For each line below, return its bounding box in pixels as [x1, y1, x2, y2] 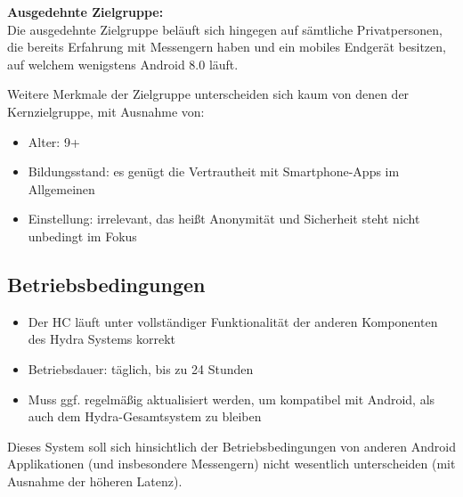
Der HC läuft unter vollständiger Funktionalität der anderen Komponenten [28, 312, 438, 330]
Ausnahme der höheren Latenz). [7, 471, 183, 490]
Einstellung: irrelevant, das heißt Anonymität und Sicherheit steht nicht [28, 209, 420, 228]
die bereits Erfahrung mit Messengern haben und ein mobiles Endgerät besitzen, [7, 37, 446, 56]
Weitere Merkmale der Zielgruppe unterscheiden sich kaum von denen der [7, 85, 410, 103]
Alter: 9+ [28, 132, 80, 151]
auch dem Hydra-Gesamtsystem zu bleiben [28, 407, 262, 426]
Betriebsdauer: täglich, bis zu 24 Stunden [28, 359, 254, 378]
